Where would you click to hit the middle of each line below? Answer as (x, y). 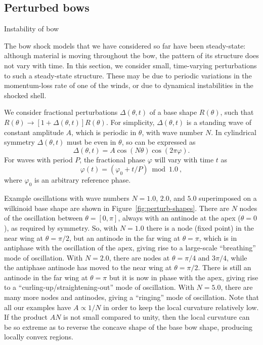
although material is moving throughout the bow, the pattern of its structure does (131, 55)
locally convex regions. (39, 337)
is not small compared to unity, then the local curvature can (157, 317)
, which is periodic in (104, 132)
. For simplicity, (130, 122)
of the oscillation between (43, 218)
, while (237, 257)
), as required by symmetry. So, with (61, 227)
